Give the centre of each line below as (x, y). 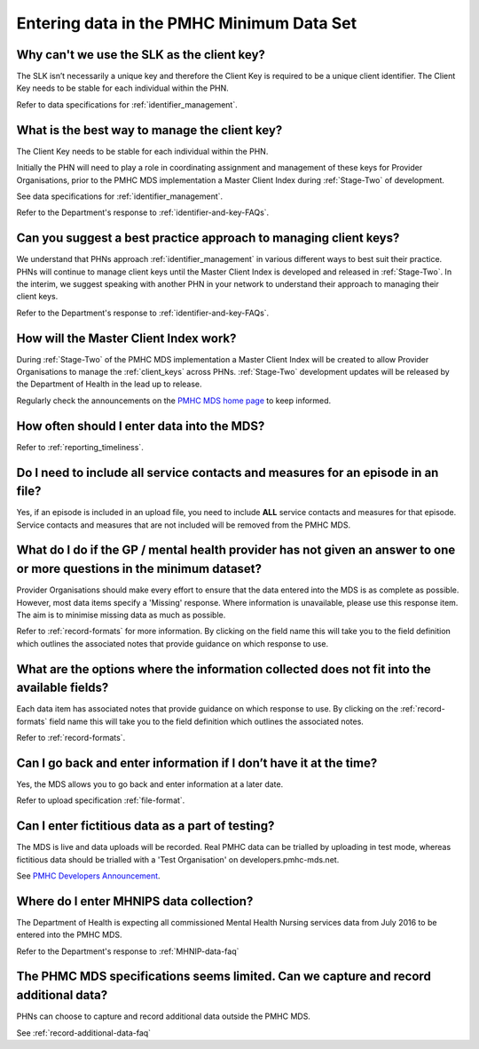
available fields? (63, 688)
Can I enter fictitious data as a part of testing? (145, 826)
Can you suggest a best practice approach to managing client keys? (208, 238)
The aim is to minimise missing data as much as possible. (121, 615)
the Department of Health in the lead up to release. (110, 384)
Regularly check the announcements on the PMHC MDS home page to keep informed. (174, 401)
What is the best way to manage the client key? (149, 130)
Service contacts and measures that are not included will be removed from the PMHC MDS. (183, 525)
